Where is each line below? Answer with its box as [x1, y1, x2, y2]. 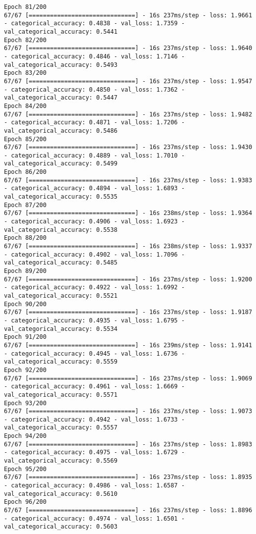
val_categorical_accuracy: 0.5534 [4, 325, 118, 332]
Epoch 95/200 [4, 465, 47, 473]
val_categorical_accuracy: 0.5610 [4, 490, 118, 497]
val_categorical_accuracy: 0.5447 [4, 94, 118, 102]
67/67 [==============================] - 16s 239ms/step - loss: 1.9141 [4, 341, 253, 349]
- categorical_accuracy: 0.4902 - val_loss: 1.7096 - [4, 251, 185, 258]
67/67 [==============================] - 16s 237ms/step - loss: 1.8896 [4, 507, 253, 514]
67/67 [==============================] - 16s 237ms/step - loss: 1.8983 [4, 440, 253, 448]
